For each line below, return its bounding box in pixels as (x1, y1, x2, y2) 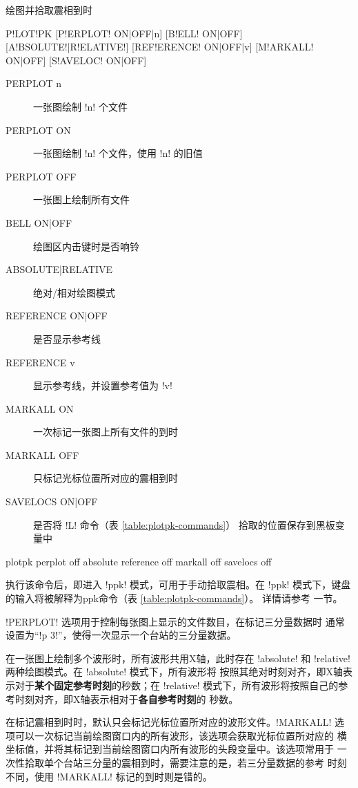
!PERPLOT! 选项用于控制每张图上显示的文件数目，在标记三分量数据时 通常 (6, 614, 345, 628)
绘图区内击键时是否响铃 (33, 238, 139, 253)
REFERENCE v (6, 355, 75, 369)
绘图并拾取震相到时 (6, 3, 92, 17)
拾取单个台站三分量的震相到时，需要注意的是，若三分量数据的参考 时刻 (24, 755, 347, 769)
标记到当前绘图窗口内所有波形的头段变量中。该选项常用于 (72, 742, 334, 756)
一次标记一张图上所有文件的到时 (33, 424, 178, 439)
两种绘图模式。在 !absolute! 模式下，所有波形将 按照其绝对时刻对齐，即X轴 (6, 664, 343, 679)
